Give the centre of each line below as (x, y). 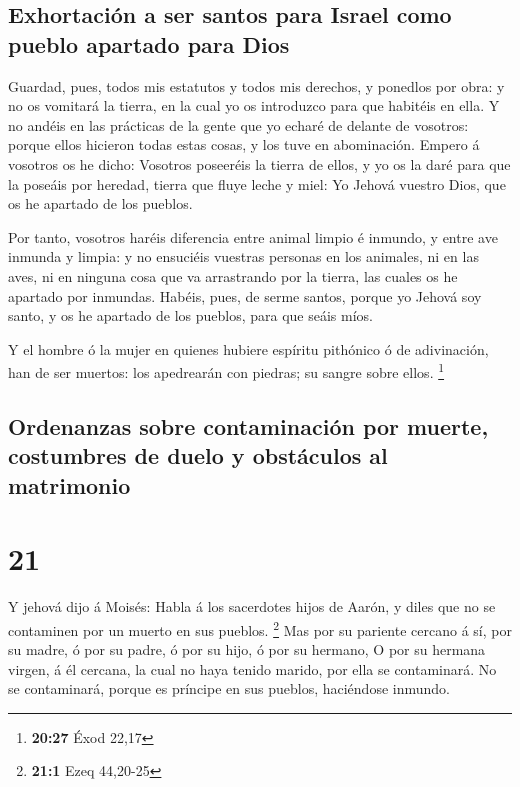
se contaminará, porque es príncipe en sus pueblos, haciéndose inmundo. (229, 688)
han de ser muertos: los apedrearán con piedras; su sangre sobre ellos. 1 (226, 370)
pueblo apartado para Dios (149, 43)
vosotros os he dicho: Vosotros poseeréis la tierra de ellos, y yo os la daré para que (259, 163)
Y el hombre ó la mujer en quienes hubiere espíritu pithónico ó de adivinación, (248, 348)
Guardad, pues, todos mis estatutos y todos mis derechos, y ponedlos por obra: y (256, 85)
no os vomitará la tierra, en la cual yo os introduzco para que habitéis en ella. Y (254, 105)
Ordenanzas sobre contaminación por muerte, (248, 425)
